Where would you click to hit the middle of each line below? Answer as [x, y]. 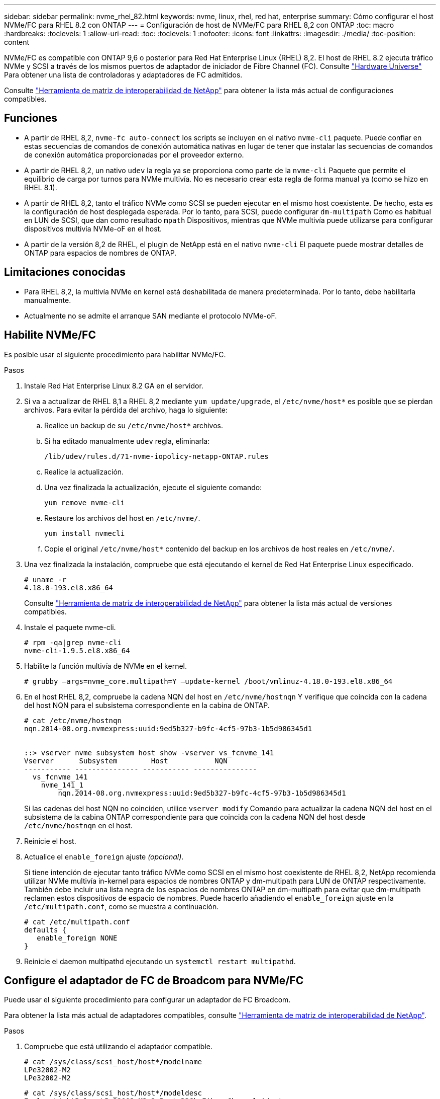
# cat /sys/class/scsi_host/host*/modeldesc [113, 1093]
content [17, 42]
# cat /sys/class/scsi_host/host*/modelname [113, 1062]
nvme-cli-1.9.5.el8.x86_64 [77, 650]
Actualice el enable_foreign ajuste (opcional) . [104, 856]
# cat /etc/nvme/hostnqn [73, 720]
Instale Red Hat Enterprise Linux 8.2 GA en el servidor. [114, 385]
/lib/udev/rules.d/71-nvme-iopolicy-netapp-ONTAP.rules [156, 456]
